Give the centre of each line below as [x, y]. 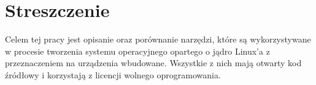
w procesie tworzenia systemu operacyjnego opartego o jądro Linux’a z [137, 51]
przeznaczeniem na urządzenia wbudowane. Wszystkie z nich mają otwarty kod [153, 63]
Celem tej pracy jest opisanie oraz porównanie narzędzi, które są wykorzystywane [158, 39]
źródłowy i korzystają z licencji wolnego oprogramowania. [113, 74]
